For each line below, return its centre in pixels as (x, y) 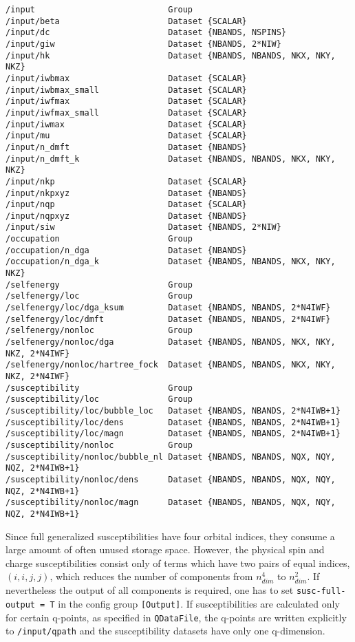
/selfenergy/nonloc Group (99, 331)
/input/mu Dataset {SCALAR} (126, 136)
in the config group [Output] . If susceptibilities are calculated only (199, 604)
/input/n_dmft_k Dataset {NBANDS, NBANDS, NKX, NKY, (171, 159)
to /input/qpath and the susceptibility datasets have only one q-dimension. (165, 631)
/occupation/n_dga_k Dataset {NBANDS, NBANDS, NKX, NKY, (171, 262)
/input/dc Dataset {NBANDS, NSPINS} (146, 33)
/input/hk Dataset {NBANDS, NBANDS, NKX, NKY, (171, 55)
